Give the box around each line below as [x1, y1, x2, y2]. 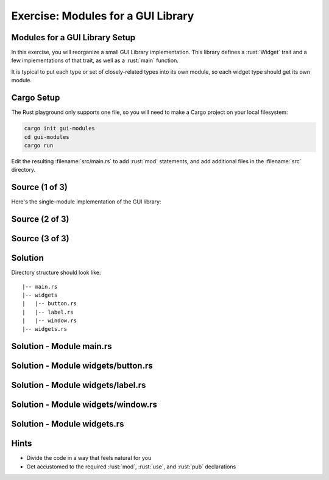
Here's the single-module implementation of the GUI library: [11, 198, 161, 205]
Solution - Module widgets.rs [11, 419, 124, 429]
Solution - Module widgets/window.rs [11, 400, 158, 410]
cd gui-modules [24, 133, 69, 140]
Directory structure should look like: [11, 269, 101, 277]
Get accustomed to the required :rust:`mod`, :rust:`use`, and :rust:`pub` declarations [26, 463, 236, 470]
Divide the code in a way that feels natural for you [26, 454, 152, 462]
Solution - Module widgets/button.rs [11, 361, 153, 371]
